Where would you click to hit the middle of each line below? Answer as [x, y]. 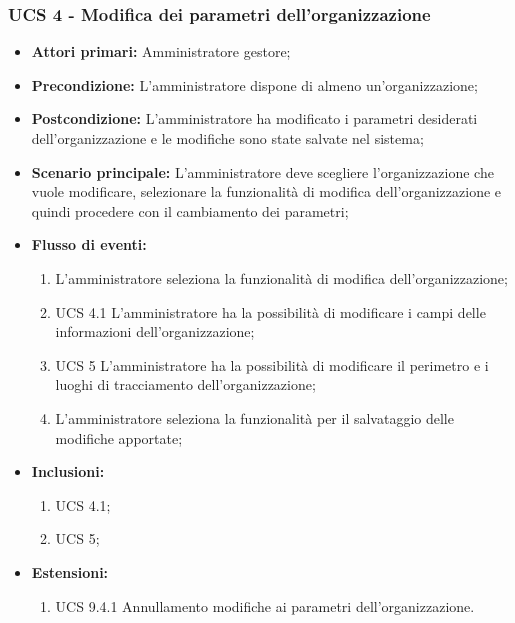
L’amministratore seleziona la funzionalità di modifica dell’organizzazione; [281, 277]
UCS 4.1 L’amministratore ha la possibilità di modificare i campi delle [270, 311]
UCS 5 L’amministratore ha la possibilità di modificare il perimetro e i [272, 364]
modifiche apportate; [119, 437]
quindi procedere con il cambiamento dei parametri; [190, 210]
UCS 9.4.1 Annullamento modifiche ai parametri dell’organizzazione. [265, 605]
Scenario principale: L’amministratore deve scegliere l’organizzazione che [262, 171]
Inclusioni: [68, 471]
